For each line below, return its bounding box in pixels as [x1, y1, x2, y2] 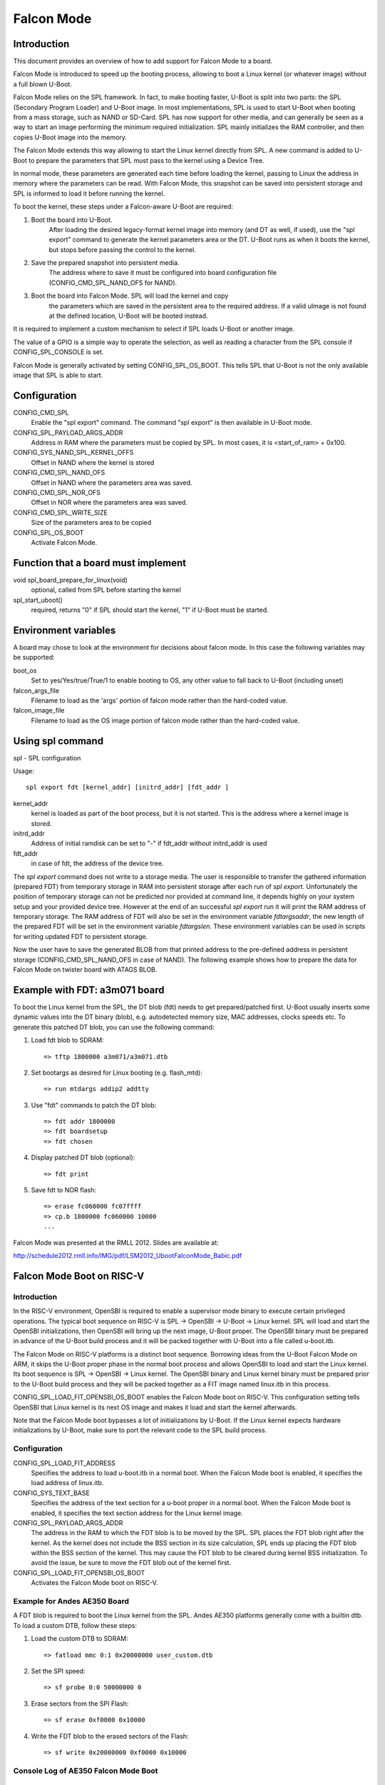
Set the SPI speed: [31, 1666, 86, 1675]
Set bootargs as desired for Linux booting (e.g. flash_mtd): [31, 1068, 202, 1077]
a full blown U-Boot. [13, 79, 73, 89]
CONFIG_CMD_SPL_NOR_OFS [13, 488, 101, 497]
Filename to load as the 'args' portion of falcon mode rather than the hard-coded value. [31, 696, 288, 705]
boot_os [13, 666, 37, 675]
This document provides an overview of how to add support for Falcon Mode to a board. [13, 57, 272, 66]
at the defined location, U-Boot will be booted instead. [48, 311, 208, 321]
